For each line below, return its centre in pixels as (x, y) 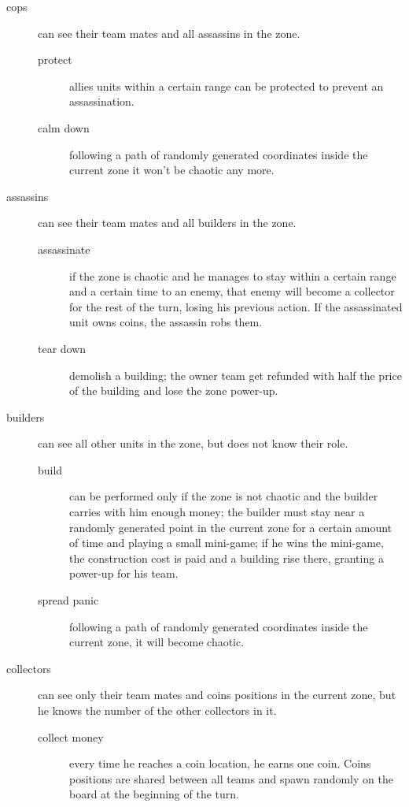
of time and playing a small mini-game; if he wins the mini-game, (227, 543)
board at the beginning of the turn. (154, 794)
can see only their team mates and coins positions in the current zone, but (217, 695)
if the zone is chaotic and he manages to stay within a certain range (233, 275)
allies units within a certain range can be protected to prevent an (227, 86)
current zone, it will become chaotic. (157, 642)
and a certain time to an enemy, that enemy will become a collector (232, 291)
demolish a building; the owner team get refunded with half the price (236, 375)
